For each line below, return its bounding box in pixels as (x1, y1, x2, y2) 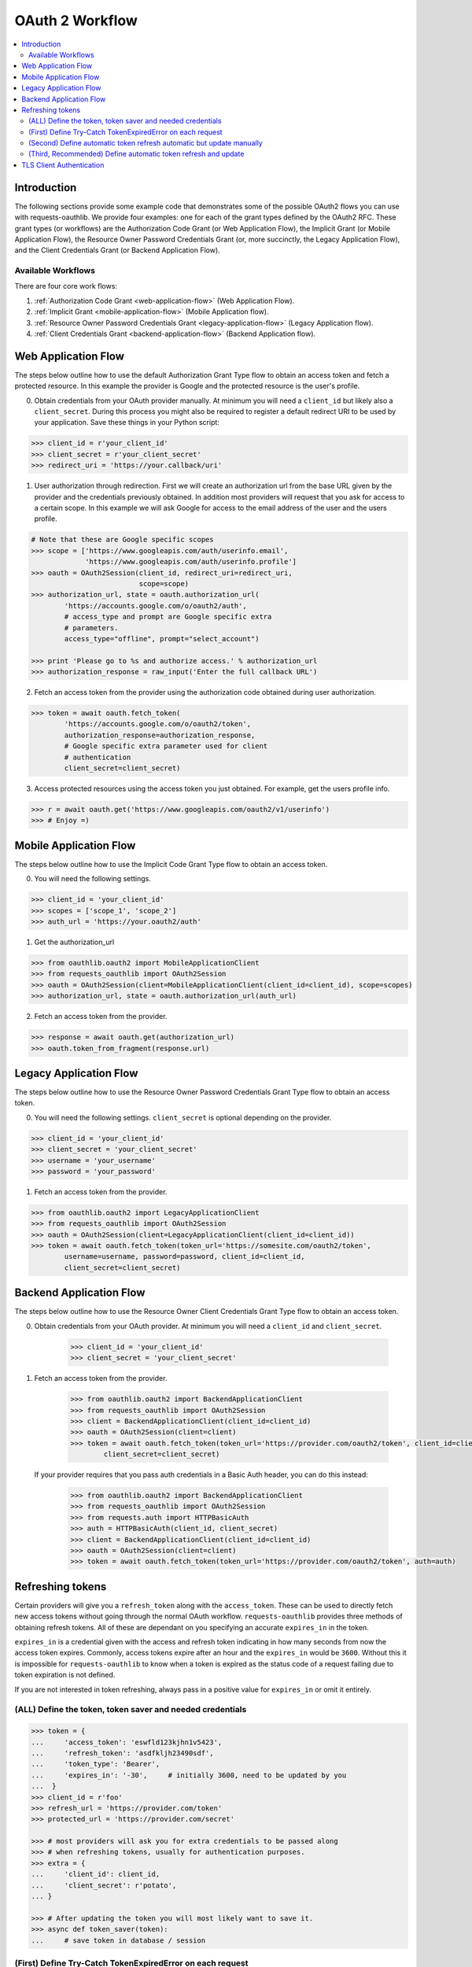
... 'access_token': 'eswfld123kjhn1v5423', (31, 1737, 223, 1747)
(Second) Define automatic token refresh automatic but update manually (28, 138, 263, 148)
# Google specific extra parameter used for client (64, 742, 268, 751)
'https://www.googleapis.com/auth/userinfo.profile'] (85, 557, 297, 566)
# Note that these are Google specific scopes (31, 535, 214, 544)
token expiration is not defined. (14, 1670, 116, 1680)
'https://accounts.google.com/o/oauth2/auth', (64, 601, 247, 610)
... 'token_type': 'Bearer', (31, 1759, 160, 1769)
